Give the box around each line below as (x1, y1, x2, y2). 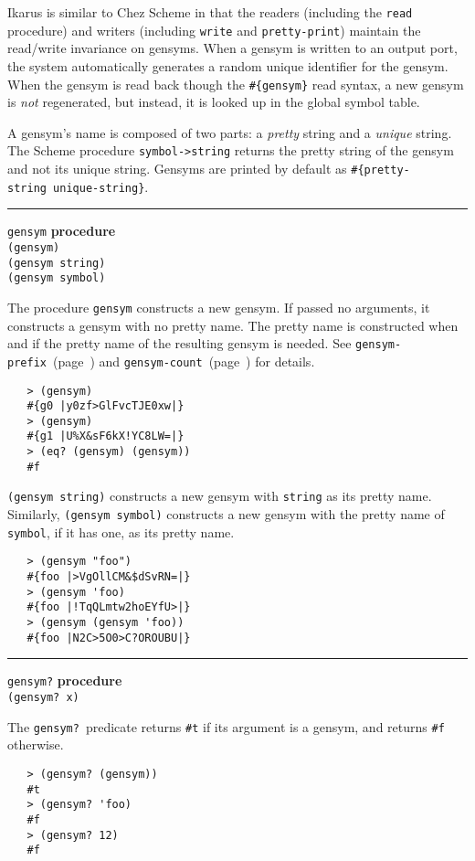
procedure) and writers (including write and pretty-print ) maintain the (7, 20, 421, 39)
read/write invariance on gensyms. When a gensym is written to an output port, (7, 38, 458, 58)
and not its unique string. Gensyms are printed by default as (7, 159, 347, 177)
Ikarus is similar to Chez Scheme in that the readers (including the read (7, 3, 413, 21)
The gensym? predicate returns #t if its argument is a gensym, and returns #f (7, 717, 445, 736)
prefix (7, 356, 47, 369)
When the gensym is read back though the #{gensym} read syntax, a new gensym (7, 74, 464, 93)
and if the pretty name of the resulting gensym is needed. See (7, 334, 352, 353)
